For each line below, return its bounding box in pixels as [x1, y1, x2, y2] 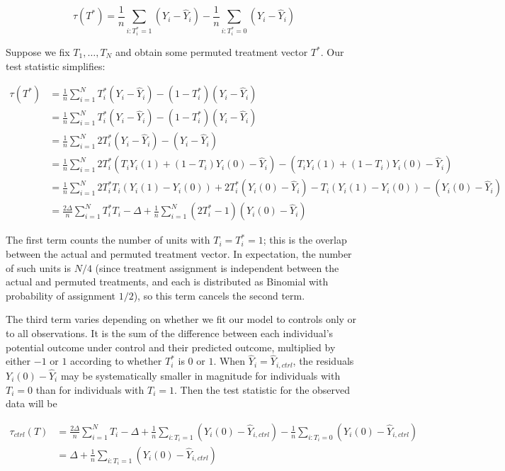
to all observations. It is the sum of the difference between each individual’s [6, 325, 334, 340]
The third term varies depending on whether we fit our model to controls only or [6, 312, 357, 327]
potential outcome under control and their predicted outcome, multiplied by [6, 339, 336, 354]
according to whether [70, 353, 162, 368]
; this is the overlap [263, 232, 347, 247]
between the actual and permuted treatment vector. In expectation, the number [6, 246, 352, 261]
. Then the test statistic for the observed [174, 382, 351, 397]
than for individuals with [35, 382, 144, 397]
